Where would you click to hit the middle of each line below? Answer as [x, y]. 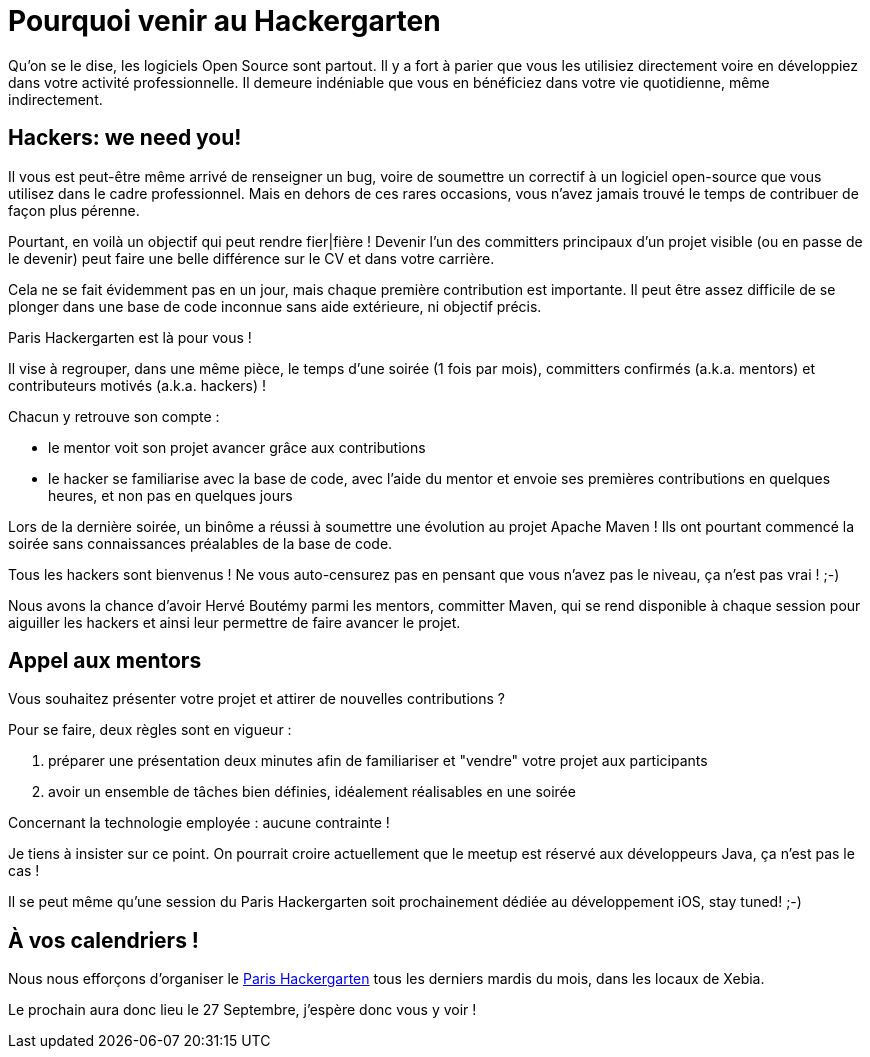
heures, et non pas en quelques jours [170, 495]
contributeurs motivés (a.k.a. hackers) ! [137, 385]
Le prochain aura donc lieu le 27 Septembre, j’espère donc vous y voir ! [242, 1010]
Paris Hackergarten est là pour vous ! [130, 337]
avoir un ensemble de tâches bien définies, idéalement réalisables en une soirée [312, 792]
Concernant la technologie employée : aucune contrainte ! [199, 823]
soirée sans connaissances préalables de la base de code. [200, 543]
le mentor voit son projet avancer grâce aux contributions [237, 447]
